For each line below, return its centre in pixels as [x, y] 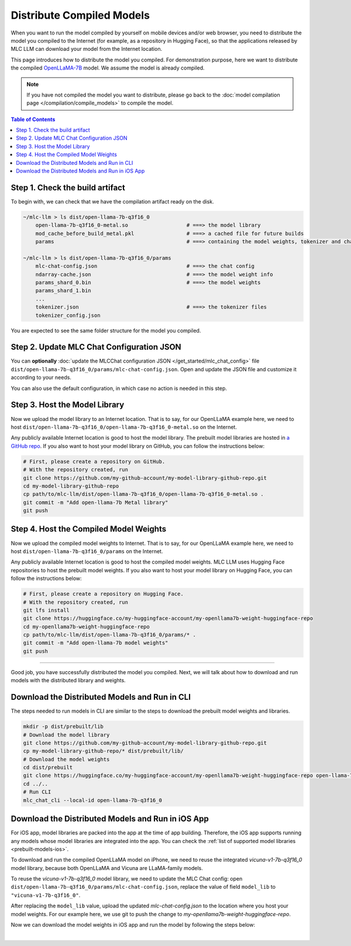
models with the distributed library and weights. [68, 681]
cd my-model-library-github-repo [71, 486]
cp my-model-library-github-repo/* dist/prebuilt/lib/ [103, 751]
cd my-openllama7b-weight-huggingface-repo [87, 626]
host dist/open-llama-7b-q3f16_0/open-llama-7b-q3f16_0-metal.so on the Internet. [124, 427]
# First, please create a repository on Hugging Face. [103, 594]
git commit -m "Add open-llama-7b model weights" [96, 643]
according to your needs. [41, 378]
